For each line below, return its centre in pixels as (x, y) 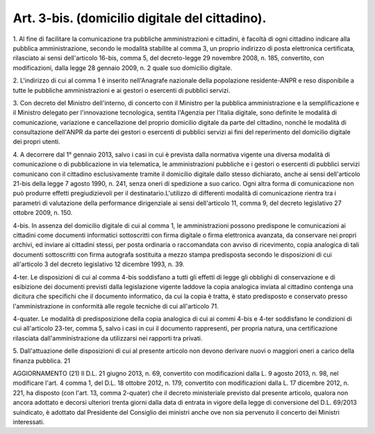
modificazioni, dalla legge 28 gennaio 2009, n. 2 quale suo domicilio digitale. (123, 68)
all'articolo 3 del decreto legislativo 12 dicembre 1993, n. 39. (99, 264)
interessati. (29, 422)
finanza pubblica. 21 (42, 361)
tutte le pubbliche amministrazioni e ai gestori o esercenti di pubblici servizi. (122, 90)
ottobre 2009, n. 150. (43, 213)
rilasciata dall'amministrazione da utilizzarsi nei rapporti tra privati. (108, 338)
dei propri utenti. (36, 141)
